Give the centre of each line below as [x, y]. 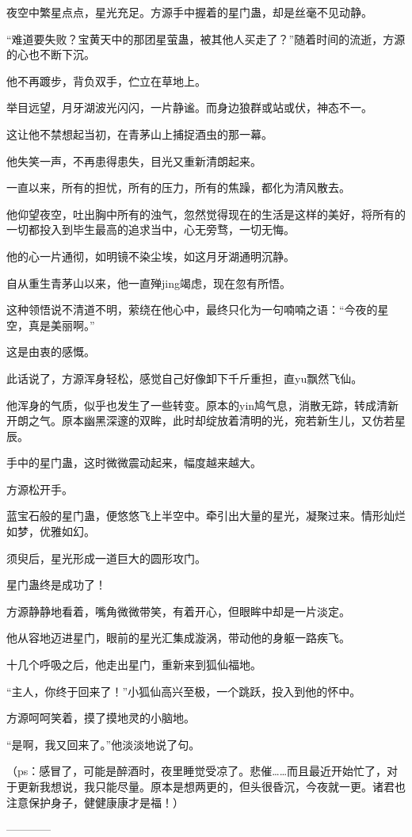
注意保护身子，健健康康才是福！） [95, 802]
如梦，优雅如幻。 [51, 531]
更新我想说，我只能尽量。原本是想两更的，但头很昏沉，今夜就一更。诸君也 [211, 786]
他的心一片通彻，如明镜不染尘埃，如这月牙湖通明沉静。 [151, 256]
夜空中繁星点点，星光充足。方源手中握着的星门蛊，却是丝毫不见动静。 [189, 12]
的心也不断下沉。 [51, 54]
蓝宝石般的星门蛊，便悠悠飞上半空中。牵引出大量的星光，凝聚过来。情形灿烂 [206, 516]
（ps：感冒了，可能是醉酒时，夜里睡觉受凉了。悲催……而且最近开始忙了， [197, 771]
